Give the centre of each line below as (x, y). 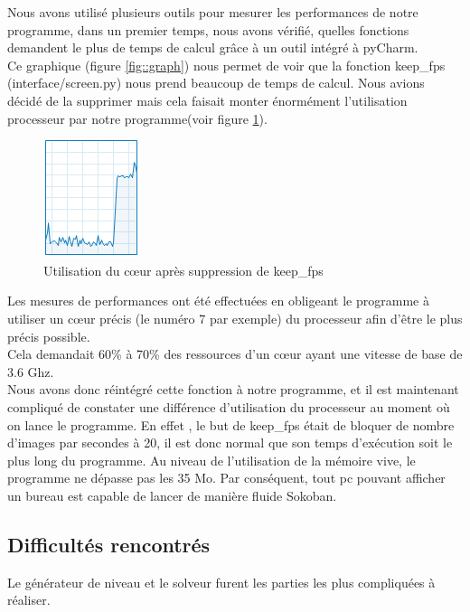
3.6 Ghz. (31, 371)
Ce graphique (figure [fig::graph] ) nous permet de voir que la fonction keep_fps (226, 65)
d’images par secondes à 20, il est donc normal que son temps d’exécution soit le (230, 443)
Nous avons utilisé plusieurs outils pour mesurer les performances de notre (213, 12)
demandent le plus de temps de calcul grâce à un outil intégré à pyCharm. (213, 47)
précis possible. (49, 336)
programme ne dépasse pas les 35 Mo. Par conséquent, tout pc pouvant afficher (226, 478)
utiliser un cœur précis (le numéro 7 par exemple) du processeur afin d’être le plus (235, 318)
